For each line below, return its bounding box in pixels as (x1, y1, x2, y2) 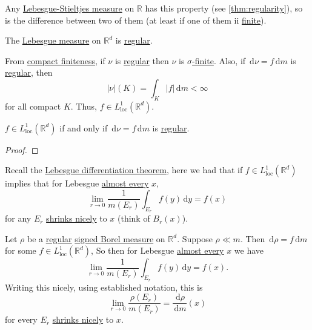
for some (5, 244, 36, 257)
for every (5, 313, 38, 326)
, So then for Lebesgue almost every (91, 244, 224, 257)
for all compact (5, 99, 61, 112)
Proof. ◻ (5, 143, 39, 156)
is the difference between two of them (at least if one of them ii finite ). (5, 13, 267, 26)
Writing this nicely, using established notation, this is (5, 280, 203, 293)
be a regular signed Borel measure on (27, 232, 165, 245)
